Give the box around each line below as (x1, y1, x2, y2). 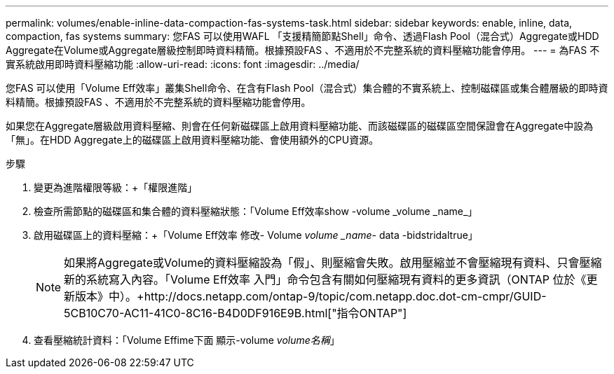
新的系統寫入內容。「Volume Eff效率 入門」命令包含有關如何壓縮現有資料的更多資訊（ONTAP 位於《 (64, 272, 587, 286)
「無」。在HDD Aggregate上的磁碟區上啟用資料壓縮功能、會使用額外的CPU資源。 (6, 134, 379, 146)
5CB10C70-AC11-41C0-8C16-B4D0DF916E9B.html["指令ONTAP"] (64, 306, 407, 320)
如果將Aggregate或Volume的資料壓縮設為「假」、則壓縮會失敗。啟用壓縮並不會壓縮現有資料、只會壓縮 (64, 256, 602, 270)
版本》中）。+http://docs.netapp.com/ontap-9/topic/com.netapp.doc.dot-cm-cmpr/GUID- (75, 289, 547, 303)
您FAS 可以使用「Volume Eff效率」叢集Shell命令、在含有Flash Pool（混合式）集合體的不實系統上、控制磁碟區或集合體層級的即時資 (6, 82, 608, 94)
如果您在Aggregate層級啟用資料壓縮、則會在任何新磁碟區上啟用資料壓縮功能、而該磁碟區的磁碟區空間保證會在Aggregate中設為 (6, 120, 594, 132)
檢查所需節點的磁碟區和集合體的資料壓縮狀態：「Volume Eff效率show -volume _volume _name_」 (34, 205, 478, 217)
